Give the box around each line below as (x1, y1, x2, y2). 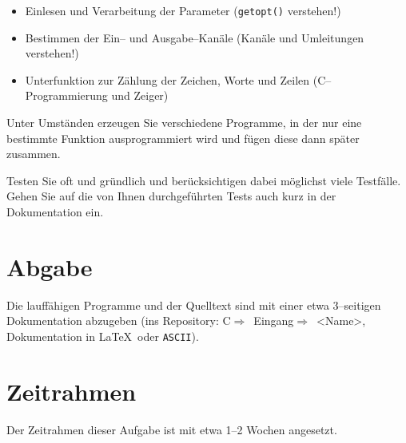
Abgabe (6, 250, 93, 283)
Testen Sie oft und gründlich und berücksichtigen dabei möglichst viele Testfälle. (6, 172, 401, 188)
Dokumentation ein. (6, 204, 104, 220)
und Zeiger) (111, 87, 169, 104)
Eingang (253, 312, 294, 329)
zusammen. (6, 145, 61, 162)
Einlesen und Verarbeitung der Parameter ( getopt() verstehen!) (25, 2, 341, 18)
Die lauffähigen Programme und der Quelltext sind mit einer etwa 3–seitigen (6, 296, 381, 313)
